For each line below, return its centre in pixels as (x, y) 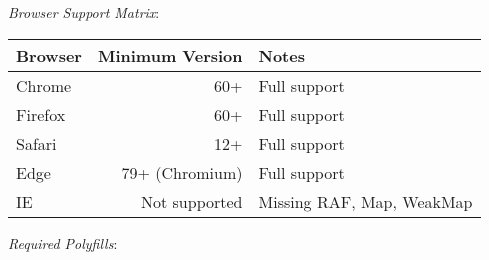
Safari (36, 143)
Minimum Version (170, 55)
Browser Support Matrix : (84, 12)
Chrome (44, 85)
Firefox (41, 114)
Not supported (192, 201)
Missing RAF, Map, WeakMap (365, 201)
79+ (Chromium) (182, 172)
